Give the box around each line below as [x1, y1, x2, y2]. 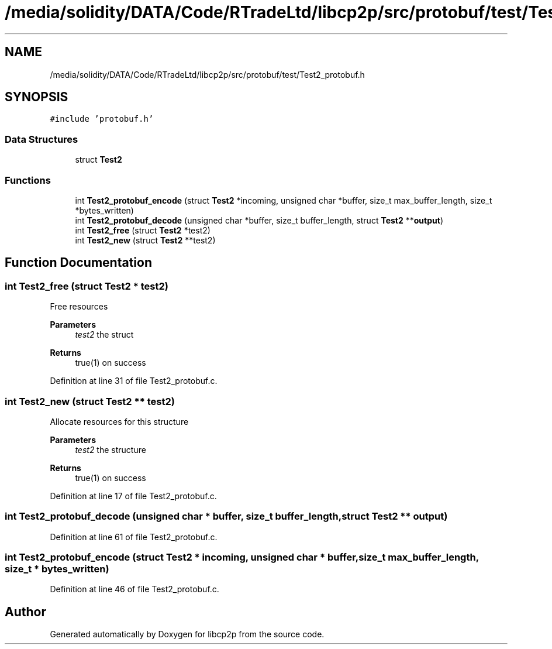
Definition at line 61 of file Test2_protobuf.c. [50, 531, 218, 542]
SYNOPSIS [5, 90, 68, 105]
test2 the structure [75, 444, 146, 455]
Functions [5, 174, 51, 186]
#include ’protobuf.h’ [50, 114, 154, 124]
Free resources [50, 301, 108, 312]
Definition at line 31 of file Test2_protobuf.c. [50, 376, 218, 386]
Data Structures [5, 133, 78, 145]
